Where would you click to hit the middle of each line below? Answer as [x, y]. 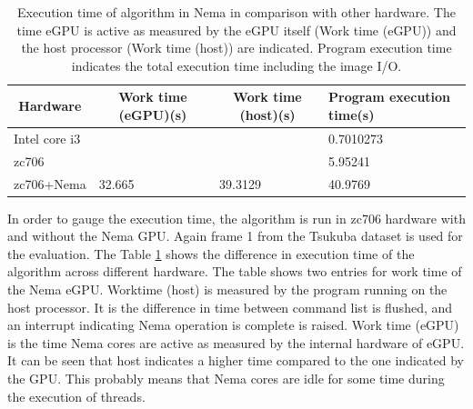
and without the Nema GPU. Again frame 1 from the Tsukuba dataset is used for [235, 236]
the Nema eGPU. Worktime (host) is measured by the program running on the [227, 289]
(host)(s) [267, 114]
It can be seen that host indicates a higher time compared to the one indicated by [236, 360]
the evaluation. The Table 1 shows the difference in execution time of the [211, 253]
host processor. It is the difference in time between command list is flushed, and [230, 307]
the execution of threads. [76, 396]
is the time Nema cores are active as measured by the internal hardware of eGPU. [236, 342]
